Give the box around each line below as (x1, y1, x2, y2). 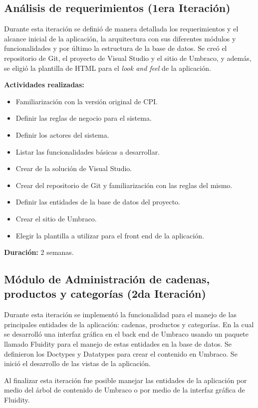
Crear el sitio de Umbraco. (15, 213, 97, 223)
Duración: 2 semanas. (4, 247, 74, 257)
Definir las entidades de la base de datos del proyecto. (15, 197, 180, 207)
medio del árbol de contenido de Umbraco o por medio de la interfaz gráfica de (4, 385, 245, 395)
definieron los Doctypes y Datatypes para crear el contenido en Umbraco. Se (4, 348, 238, 359)
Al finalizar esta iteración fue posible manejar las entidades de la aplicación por (4, 375, 247, 385)
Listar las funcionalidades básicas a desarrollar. (15, 146, 160, 157)
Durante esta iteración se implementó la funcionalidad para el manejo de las (4, 309, 237, 320)
